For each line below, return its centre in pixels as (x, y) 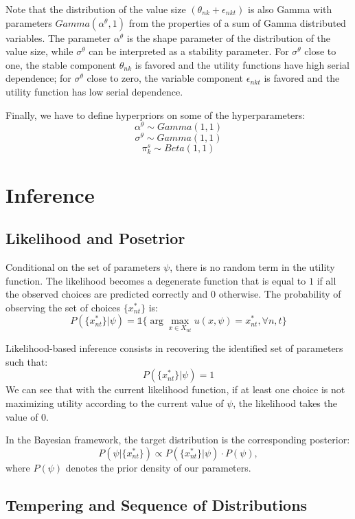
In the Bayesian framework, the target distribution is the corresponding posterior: (178, 440)
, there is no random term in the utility (252, 267)
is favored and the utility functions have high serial (242, 64)
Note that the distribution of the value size (96, 9)
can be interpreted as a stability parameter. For (189, 51)
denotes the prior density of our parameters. (158, 467)
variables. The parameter (58, 37)
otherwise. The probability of (280, 294)
